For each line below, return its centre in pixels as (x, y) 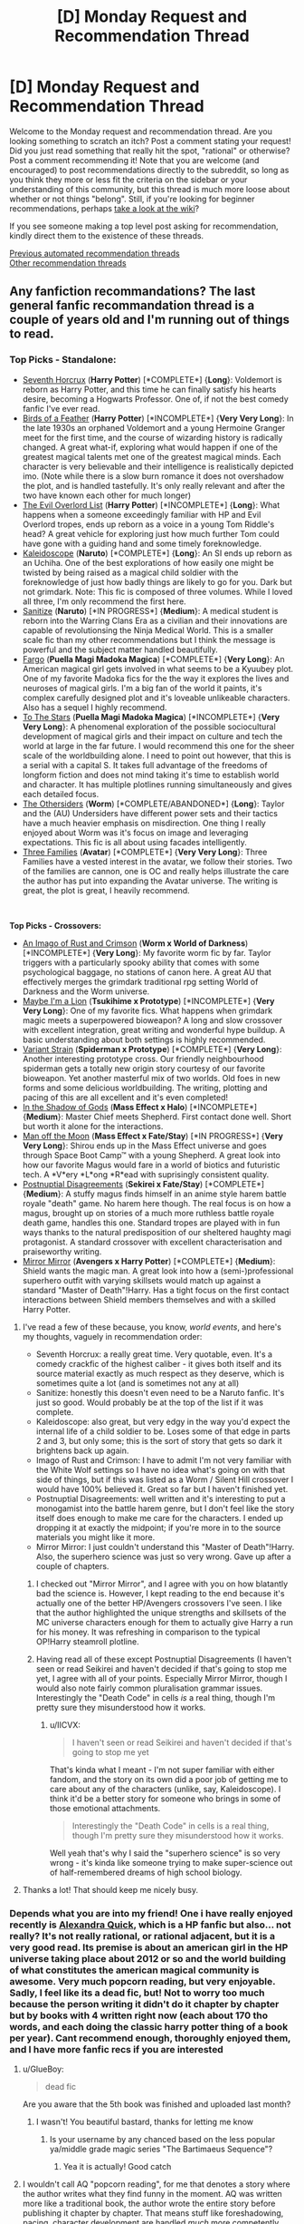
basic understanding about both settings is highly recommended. (144, 1039)
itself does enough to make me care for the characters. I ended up (159, 1517)
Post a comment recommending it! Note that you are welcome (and (134, 160)
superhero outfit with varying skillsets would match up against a (142, 1280)
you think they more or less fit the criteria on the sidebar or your (128, 180)
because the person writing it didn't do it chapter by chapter (144, 2004)
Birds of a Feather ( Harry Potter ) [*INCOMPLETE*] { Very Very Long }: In (158, 418)
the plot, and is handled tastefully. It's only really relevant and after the (153, 485)
